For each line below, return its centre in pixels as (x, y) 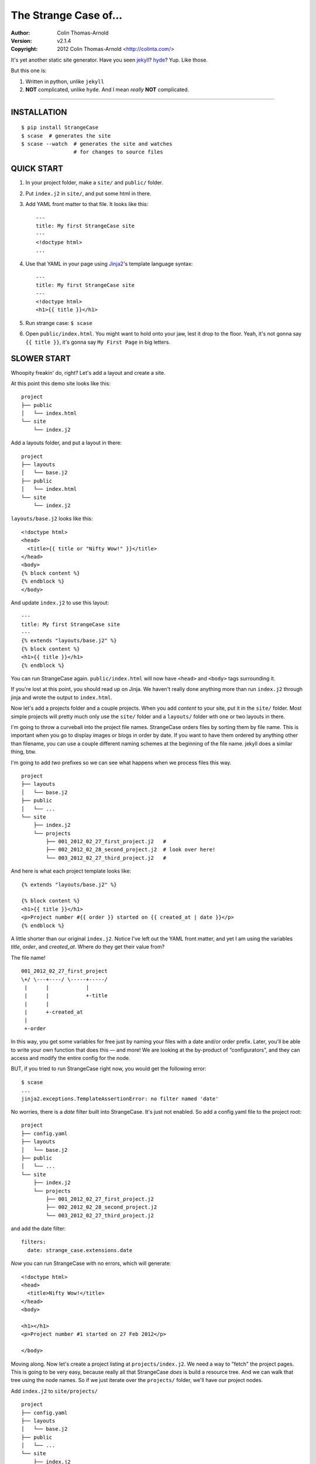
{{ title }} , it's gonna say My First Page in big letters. (98, 342)
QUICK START (37, 169)
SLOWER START (41, 359)
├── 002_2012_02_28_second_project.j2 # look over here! (131, 850)
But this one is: (29, 71)
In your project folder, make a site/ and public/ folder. (95, 183)
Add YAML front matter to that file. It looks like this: (87, 204)
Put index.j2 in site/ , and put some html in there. (88, 193)
